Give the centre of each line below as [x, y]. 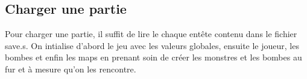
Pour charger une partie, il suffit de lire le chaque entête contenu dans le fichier [151, 34]
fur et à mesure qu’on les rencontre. [71, 69]
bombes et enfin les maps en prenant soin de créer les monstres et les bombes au [153, 57]
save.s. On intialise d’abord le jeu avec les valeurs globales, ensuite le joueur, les [152, 45]
